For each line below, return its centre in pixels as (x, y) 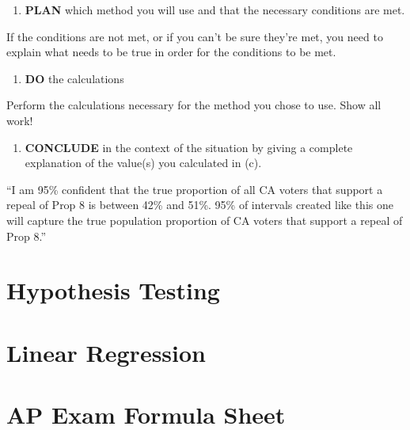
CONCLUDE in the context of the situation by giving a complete (189, 147)
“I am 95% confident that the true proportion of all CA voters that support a (195, 189)
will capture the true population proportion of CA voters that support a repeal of (205, 220)
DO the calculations (74, 78)
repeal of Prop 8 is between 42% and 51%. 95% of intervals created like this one (200, 205)
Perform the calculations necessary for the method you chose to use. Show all (194, 105)
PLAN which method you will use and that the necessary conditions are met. (215, 10)
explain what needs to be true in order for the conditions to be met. (171, 52)
